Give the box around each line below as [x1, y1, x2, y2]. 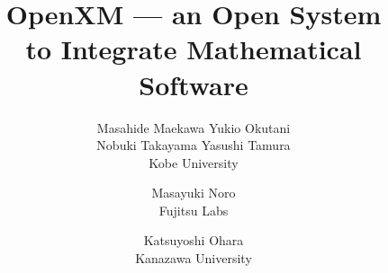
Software [139, 66, 248, 102]
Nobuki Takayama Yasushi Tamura [96, 136, 291, 154]
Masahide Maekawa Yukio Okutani [96, 118, 291, 136]
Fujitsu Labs [158, 200, 229, 219]
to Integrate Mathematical [25, 31, 362, 67]
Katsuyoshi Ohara [143, 231, 244, 250]
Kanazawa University [135, 249, 252, 268]
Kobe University [149, 153, 239, 172]
